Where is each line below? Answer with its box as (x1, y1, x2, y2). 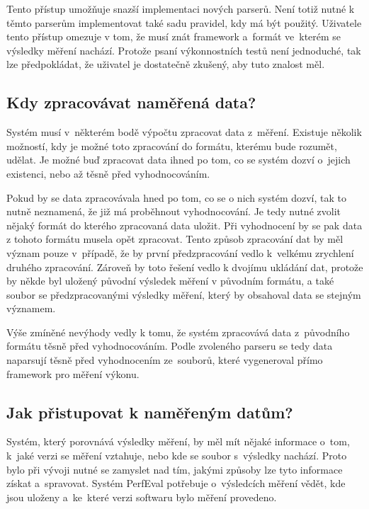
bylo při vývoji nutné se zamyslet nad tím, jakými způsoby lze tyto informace (6, 462, 343, 476)
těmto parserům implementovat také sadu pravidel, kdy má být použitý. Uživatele (6, 15, 362, 30)
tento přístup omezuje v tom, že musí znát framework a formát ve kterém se (6, 29, 341, 44)
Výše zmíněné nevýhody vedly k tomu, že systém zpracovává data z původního (6, 324, 350, 339)
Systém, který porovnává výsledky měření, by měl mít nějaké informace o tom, (6, 434, 350, 449)
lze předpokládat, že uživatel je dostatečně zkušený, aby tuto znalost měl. (6, 57, 325, 72)
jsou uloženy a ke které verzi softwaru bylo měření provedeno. (6, 489, 277, 504)
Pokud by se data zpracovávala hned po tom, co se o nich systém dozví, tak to (6, 190, 346, 205)
